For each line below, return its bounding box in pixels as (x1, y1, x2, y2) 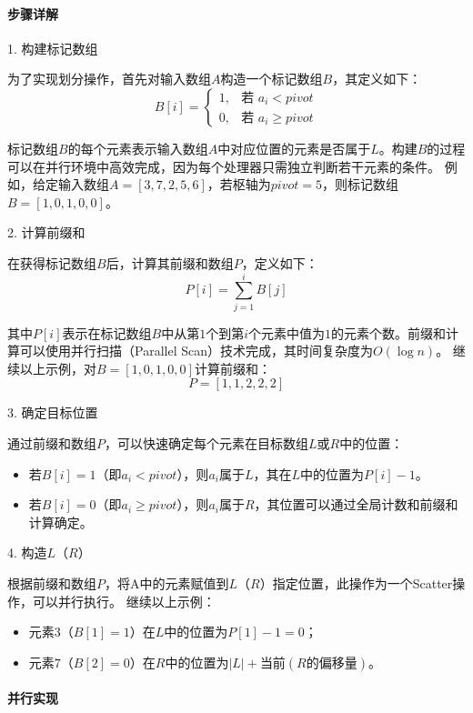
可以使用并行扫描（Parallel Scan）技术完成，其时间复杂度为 (19, 341, 373, 360)
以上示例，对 (19, 358, 96, 377)
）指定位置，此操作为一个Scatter (259, 574, 453, 593)
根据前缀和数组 (7, 574, 96, 593)
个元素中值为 (247, 323, 325, 342)
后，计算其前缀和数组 (106, 253, 234, 272)
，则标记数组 (321, 175, 398, 194)
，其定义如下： (332, 69, 422, 88)
